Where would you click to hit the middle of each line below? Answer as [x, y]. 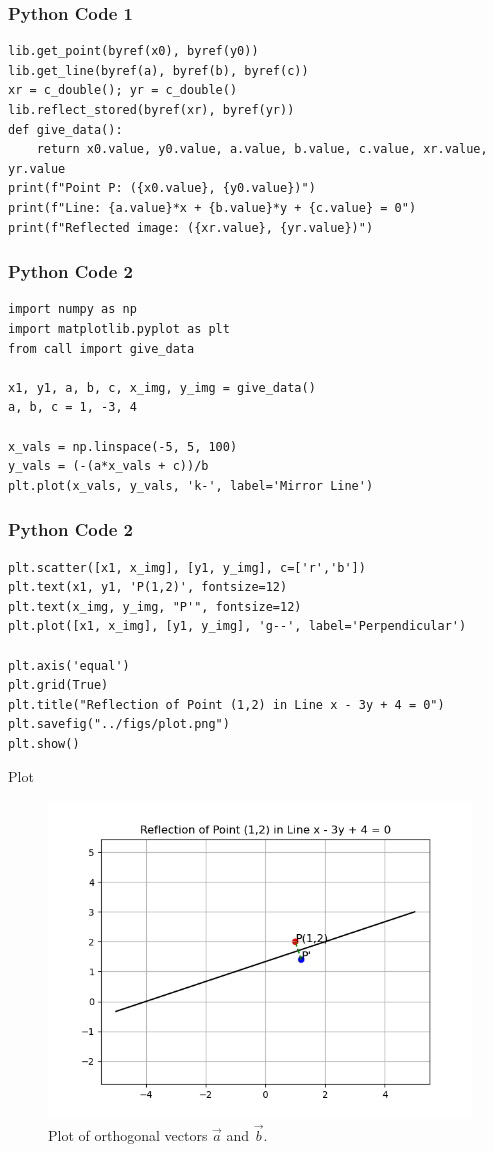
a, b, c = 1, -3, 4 [72, 407]
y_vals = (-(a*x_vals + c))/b [108, 466]
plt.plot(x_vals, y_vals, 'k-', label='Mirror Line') [191, 485]
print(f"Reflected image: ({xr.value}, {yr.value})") [191, 227]
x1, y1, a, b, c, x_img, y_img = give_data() [162, 387]
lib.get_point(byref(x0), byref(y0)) [133, 51]
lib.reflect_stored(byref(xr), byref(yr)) [151, 110]
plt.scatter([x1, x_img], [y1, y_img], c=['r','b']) [187, 567]
